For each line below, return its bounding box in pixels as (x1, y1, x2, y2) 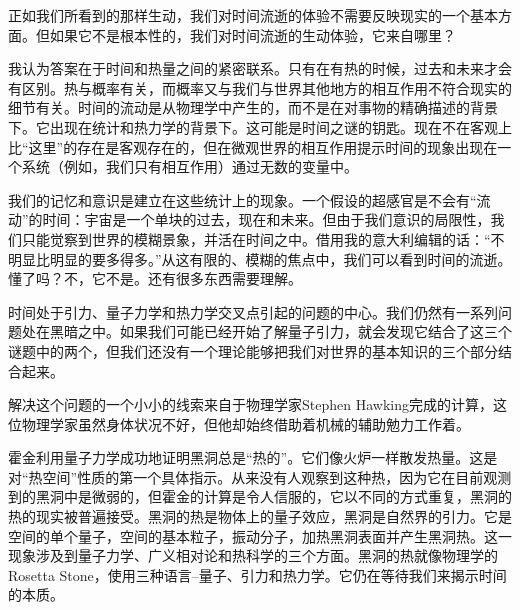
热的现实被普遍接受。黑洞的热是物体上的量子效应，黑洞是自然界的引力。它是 (8, 506, 512, 527)
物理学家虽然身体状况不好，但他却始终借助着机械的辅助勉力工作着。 (21, 413, 470, 434)
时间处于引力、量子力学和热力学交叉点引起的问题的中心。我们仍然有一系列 (8, 301, 498, 322)
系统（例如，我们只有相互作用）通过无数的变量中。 (21, 156, 358, 177)
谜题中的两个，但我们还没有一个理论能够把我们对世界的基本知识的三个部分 (8, 340, 498, 361)
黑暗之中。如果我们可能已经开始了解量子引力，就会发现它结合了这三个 (49, 321, 512, 342)
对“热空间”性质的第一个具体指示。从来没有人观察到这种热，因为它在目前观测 (8, 466, 512, 487)
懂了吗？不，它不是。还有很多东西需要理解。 (8, 268, 302, 289)
